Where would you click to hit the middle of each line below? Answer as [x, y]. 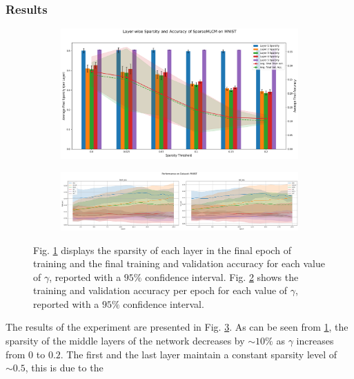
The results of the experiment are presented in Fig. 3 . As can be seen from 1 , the [177, 327]
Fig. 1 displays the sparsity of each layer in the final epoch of [162, 250]
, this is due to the [64, 368]
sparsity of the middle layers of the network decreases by [125, 341]
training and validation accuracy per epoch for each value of [160, 290]
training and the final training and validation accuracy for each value [179, 263]
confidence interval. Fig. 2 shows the [222, 276]
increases [315, 341]
